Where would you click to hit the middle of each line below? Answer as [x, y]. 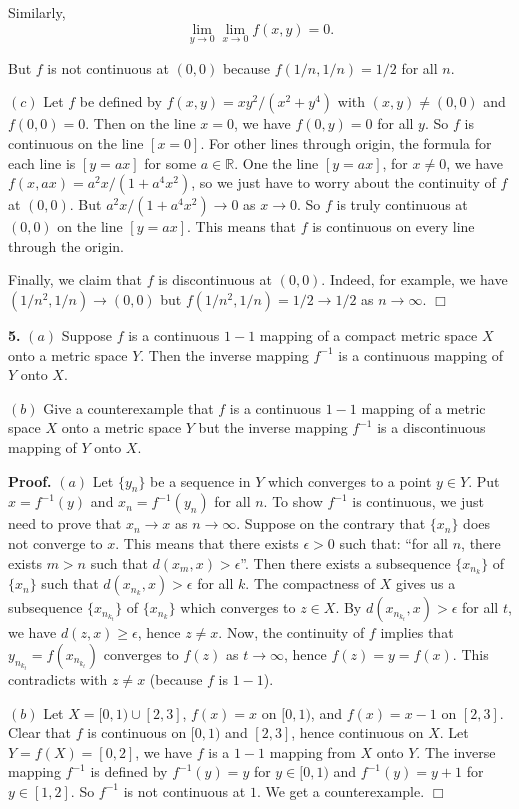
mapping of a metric [423, 407]
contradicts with [58, 678]
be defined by [120, 101]
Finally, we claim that [75, 279]
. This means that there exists [207, 542]
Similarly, [37, 12]
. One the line [276, 162]
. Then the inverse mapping [224, 354]
